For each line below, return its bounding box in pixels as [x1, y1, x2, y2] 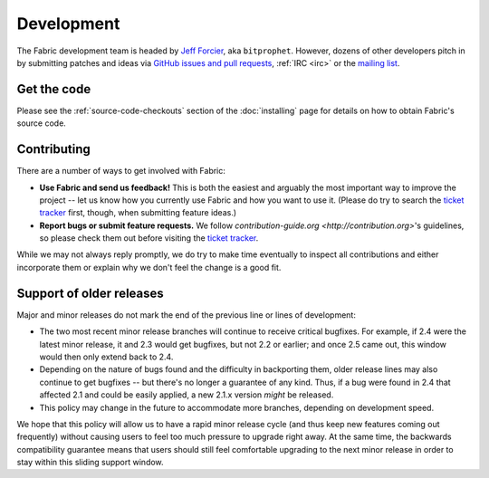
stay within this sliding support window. [16, 457, 164, 468]
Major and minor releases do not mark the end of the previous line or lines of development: [16, 309, 357, 320]
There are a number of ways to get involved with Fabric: [16, 166, 226, 177]
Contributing [16, 141, 91, 158]
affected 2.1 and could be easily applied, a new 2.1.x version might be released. [39, 389, 334, 400]
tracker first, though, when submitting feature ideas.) [39, 207, 237, 218]
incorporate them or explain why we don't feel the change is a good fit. [16, 262, 282, 272]
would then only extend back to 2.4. [39, 351, 174, 362]
